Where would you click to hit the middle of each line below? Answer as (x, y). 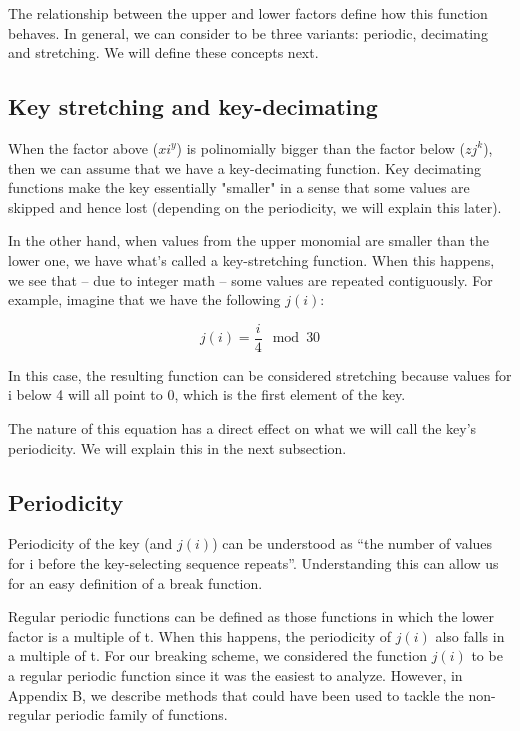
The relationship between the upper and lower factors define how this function (248, 13)
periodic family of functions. (141, 714)
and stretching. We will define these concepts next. (163, 52)
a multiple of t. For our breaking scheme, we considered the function (217, 655)
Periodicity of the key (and (90, 543)
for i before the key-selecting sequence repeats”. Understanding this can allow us (253, 562)
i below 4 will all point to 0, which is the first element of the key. (207, 394)
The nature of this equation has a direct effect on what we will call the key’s (242, 427)
